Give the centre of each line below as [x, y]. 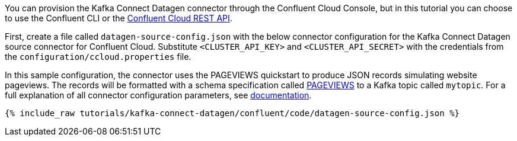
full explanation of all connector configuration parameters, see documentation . [158, 95]
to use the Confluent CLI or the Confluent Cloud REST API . [119, 18]
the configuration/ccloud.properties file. [98, 57]
